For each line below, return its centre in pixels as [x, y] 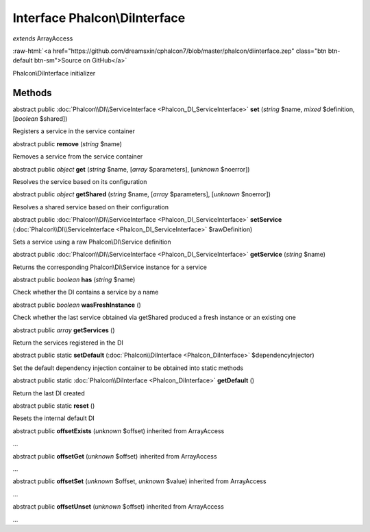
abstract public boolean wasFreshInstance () [77, 305]
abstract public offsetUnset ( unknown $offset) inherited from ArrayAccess [118, 507]
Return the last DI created [49, 393]
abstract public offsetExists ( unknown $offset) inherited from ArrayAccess [119, 431]
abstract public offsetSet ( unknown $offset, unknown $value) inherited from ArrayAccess [139, 481]
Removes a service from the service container [78, 157]
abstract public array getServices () [64, 330]
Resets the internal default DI [54, 418]
